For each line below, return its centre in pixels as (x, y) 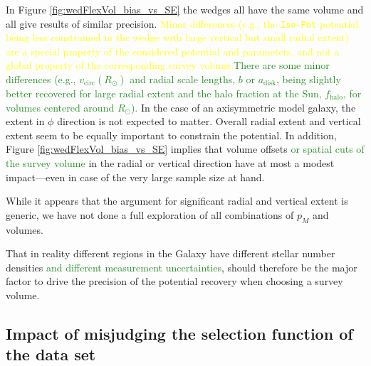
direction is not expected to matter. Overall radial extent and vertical (209, 121)
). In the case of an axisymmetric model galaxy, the (243, 107)
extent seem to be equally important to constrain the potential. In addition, (171, 135)
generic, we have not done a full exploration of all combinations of (150, 214)
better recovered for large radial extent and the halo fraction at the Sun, (164, 93)
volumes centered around (60, 107)
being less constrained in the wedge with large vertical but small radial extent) (177, 37)
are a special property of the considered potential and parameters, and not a (173, 51)
